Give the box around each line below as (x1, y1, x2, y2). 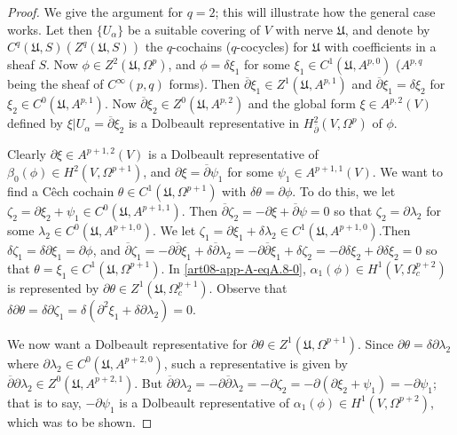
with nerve (275, 20, 334, 38)
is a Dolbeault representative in (128, 114, 300, 132)
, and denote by (344, 20, 430, 38)
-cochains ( (172, 37, 232, 56)
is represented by (7, 278, 99, 297)
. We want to (372, 162, 444, 181)
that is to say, (7, 392, 82, 411)
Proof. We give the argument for (7, 3, 183, 20)
